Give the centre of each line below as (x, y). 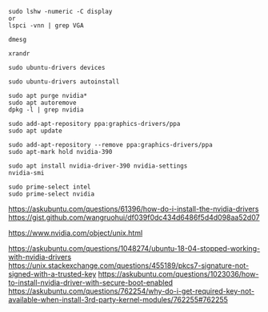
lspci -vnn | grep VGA (46, 26)
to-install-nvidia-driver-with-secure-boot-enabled (91, 282)
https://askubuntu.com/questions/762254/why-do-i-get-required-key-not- (131, 291)
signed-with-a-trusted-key (52, 274)
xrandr (19, 54)
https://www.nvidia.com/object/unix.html (76, 233)
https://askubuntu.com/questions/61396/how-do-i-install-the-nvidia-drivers (134, 209)
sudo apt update (35, 131)
